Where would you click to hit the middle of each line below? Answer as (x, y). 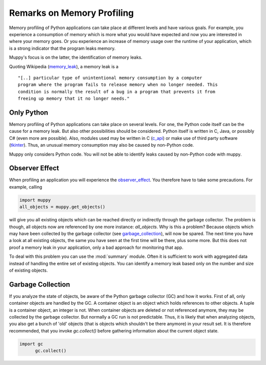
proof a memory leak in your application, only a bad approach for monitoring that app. (96, 247)
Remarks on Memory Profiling (71, 13)
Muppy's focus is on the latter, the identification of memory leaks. (76, 57)
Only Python (29, 112)
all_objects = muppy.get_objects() (62, 207)
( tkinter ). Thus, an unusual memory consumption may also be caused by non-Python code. (101, 145)
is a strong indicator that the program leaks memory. (62, 48)
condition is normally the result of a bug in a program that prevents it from (116, 92)
